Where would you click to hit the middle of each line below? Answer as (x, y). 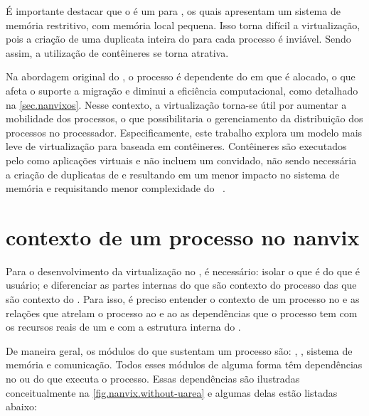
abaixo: (21, 406)
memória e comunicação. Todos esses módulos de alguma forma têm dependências (184, 364)
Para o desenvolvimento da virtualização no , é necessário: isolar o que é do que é (183, 271)
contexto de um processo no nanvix (183, 236)
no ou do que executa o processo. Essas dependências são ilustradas (153, 378)
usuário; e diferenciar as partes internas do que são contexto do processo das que (181, 285)
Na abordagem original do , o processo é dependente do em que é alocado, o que (181, 76)
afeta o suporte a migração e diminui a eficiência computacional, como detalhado (182, 90)
